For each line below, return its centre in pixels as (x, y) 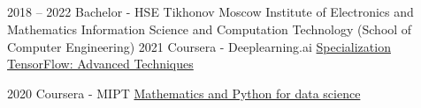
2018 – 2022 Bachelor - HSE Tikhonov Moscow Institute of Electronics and (210, 12)
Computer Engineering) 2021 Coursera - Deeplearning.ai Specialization (199, 46)
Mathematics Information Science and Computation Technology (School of (210, 29)
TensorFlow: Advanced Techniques (100, 64)
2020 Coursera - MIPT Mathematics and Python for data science (184, 93)
